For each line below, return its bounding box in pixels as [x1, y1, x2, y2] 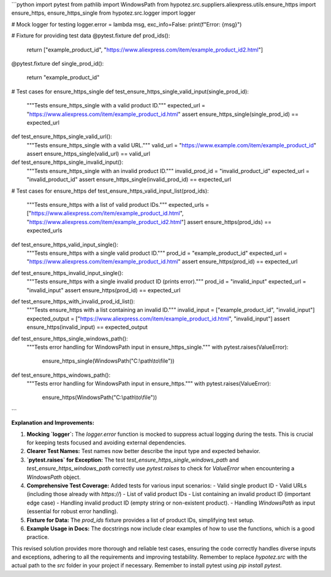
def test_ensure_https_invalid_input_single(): [11, 269, 124, 276]
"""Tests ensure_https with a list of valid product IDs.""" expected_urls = [26, 201, 210, 209]
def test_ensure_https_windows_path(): [11, 371, 110, 379]
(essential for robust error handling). [26, 508, 119, 515]
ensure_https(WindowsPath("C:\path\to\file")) [42, 393, 158, 401]
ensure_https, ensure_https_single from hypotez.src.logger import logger [11, 9, 196, 17]
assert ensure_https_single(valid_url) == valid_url [26, 150, 150, 158]
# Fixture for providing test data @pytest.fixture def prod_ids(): [11, 32, 170, 39]
